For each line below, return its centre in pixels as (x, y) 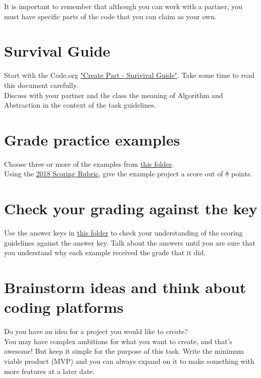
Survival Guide (57, 51)
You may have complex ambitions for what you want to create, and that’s (118, 341)
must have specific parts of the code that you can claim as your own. (111, 16)
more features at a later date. (49, 371)
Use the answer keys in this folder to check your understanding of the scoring (123, 233)
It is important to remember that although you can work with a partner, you (123, 6)
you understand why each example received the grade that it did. (105, 252)
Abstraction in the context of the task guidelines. (80, 105)
